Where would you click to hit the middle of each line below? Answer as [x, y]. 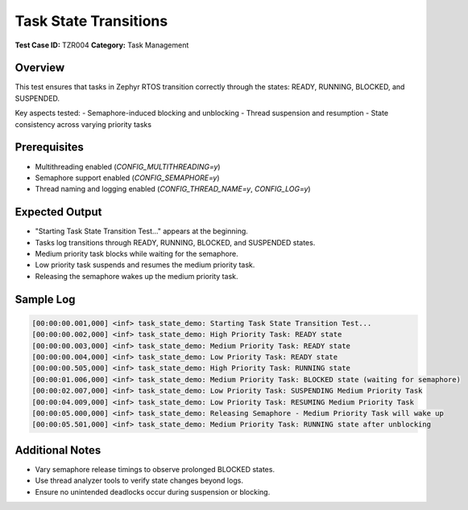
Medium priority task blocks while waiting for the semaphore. [137, 254]
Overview [40, 68]
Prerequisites [49, 148]
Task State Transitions [91, 21]
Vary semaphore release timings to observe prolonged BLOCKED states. [155, 469]
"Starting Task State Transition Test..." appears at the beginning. [142, 231]
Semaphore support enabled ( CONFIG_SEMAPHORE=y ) [128, 178]
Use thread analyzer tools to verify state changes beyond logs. [139, 481]
